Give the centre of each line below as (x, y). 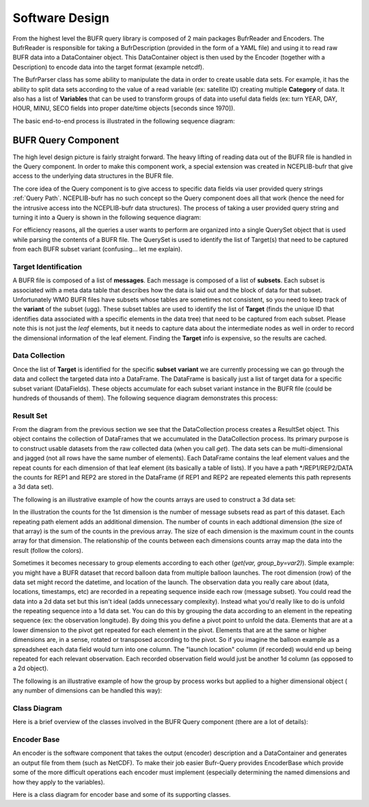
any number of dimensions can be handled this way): (87, 691)
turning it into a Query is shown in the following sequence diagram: (107, 217)
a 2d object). (31, 669)
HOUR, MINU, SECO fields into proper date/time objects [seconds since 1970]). (124, 108)
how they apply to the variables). (59, 782)
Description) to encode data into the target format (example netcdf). (108, 67)
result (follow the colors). (48, 550)
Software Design (61, 18)
